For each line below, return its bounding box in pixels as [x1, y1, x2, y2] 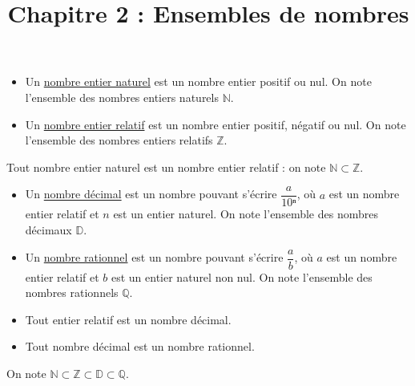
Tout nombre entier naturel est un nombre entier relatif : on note [6, 158, 326, 175]
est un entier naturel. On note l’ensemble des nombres [113, 205, 378, 222]
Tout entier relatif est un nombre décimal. [25, 311, 232, 327]
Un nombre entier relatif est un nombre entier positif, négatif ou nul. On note [25, 116, 406, 132]
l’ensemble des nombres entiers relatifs [25, 132, 213, 148]
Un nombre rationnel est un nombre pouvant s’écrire [25, 249, 284, 266]
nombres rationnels [25, 284, 119, 301]
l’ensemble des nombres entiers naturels [25, 88, 219, 105]
